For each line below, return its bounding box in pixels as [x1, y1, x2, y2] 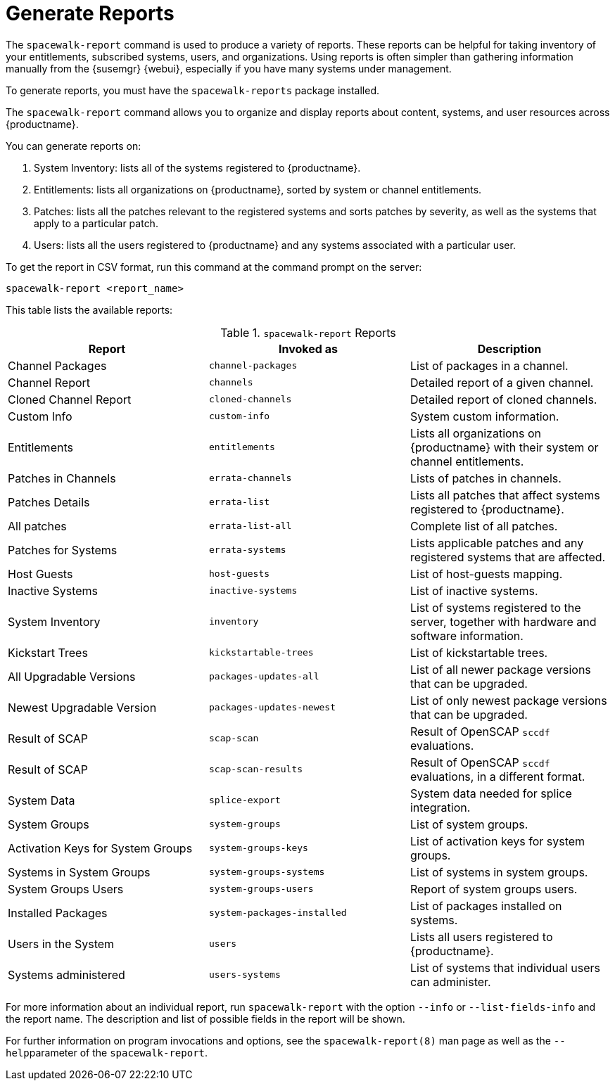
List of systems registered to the [410, 600, 581, 615]
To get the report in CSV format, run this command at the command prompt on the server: [6, 260, 422, 273]
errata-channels [208, 473, 292, 484]
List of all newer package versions [410, 662, 591, 677]
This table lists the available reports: [6, 303, 173, 316]
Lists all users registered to [410, 929, 553, 944]
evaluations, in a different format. [410, 769, 585, 784]
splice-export [208, 795, 281, 806]
